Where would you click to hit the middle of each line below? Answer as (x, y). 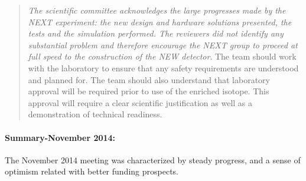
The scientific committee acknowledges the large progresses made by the (157, 10)
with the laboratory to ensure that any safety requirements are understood (163, 68)
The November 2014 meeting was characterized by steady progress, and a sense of (153, 159)
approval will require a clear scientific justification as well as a (140, 102)
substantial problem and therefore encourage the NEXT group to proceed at (163, 45)
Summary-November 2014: (60, 137)
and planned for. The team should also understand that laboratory (149, 79)
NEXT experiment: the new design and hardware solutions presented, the (160, 22)
